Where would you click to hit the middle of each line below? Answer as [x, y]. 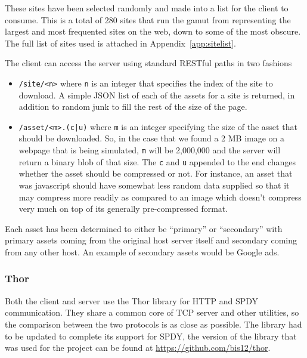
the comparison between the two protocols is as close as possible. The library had [153, 324]
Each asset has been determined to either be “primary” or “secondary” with [144, 228]
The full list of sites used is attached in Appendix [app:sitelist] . [120, 43]
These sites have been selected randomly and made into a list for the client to [147, 8]
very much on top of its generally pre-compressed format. [123, 209]
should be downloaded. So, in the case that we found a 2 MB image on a [152, 138]
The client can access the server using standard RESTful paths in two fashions [148, 63]
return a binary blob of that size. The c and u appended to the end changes [157, 161]
